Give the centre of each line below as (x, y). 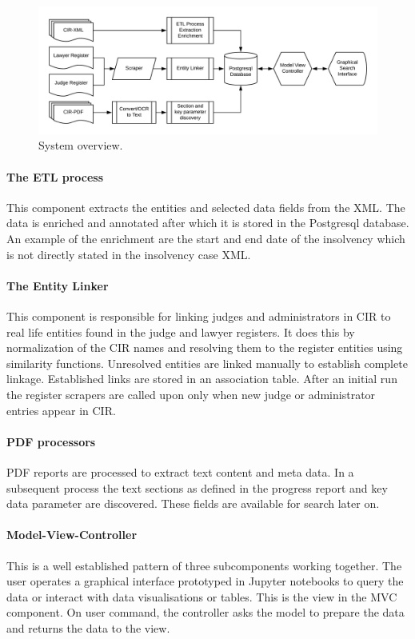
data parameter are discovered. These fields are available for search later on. (193, 503)
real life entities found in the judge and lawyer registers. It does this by (181, 331)
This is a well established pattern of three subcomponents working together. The (204, 565)
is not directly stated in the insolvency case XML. (129, 254)
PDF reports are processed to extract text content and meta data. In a (180, 471)
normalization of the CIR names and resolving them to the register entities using (205, 347)
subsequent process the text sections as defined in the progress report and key (197, 487)
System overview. (81, 145)
